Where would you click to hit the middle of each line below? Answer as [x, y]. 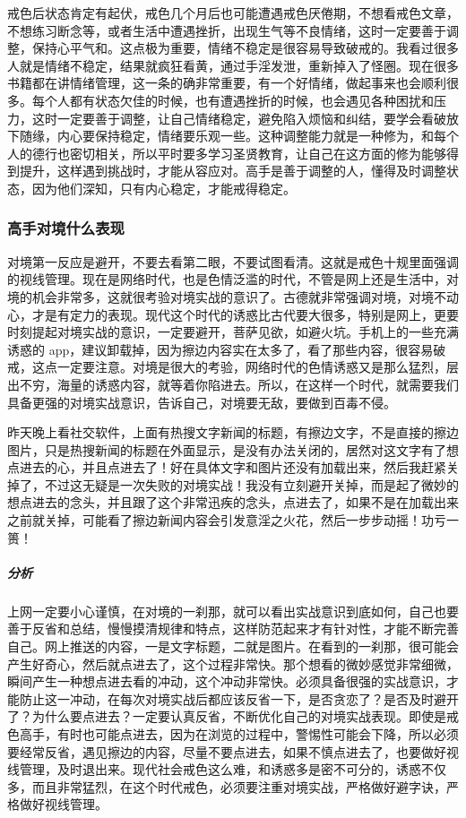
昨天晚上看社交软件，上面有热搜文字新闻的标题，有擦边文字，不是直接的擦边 [233, 432]
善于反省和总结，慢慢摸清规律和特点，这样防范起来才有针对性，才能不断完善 [233, 629]
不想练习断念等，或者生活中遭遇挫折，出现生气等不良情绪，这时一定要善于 [227, 30]
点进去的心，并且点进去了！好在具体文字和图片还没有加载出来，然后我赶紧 [227, 467]
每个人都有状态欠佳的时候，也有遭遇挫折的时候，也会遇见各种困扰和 [233, 100]
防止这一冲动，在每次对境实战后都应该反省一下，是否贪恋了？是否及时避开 [239, 698]
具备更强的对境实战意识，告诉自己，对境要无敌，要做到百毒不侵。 [202, 402]
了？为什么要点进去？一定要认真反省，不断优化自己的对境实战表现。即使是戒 [233, 716]
